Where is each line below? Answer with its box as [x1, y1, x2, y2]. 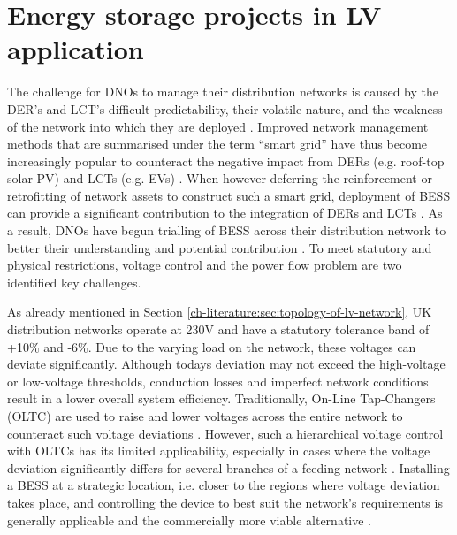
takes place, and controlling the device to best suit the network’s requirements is [7, 493, 443, 511]
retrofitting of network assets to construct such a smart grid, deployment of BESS [7, 186, 451, 204]
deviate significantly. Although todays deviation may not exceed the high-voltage [7, 355, 446, 373]
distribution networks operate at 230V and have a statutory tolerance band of [7, 320, 430, 339]
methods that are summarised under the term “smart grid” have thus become [7, 134, 428, 153]
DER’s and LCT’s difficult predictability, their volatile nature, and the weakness [7, 99, 443, 118]
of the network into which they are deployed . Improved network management [7, 117, 429, 135]
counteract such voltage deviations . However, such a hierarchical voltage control [7, 424, 444, 442]
